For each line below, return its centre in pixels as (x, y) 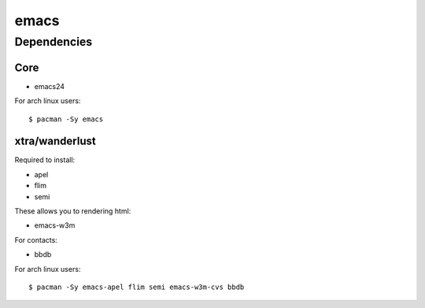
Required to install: (45, 160)
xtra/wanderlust (55, 141)
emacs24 (50, 86)
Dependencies (54, 42)
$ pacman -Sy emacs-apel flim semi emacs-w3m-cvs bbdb (137, 287)
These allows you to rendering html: (73, 211)
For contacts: (36, 239)
